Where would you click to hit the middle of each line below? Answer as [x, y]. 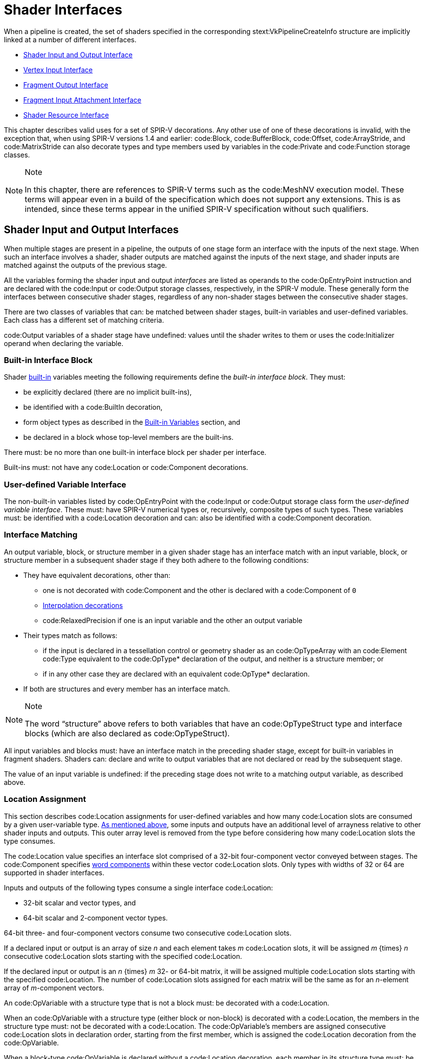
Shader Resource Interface [66, 115]
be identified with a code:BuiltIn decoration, [93, 407]
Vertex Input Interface [58, 69]
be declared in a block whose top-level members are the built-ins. [129, 437]
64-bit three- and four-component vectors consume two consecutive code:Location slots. [148, 933]
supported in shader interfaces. [54, 872]
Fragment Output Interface [66, 85]
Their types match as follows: [70, 635]
